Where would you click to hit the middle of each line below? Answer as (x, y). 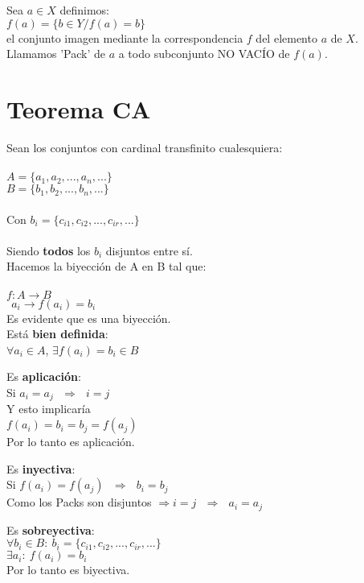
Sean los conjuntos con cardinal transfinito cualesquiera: (145, 147)
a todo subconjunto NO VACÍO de (204, 54)
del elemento (286, 37)
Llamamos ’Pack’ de (56, 54)
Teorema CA (79, 108)
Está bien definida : (57, 334)
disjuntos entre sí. (149, 250)
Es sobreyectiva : (51, 529)
